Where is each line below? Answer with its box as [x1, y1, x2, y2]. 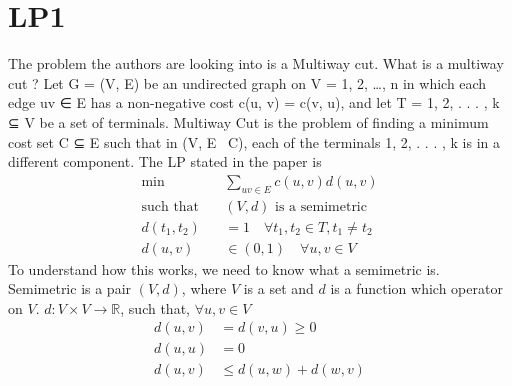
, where [181, 278, 227, 299]
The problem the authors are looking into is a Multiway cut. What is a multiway [8, 53, 504, 74]
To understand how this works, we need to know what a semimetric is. [8, 258, 440, 279]
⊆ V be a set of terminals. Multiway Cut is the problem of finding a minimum [8, 111, 489, 132]
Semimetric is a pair [8, 278, 132, 299]
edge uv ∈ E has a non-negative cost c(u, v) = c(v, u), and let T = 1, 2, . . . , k [8, 92, 500, 113]
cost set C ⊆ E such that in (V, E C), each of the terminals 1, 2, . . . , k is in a [8, 131, 500, 152]
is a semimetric [275, 199, 367, 214]
